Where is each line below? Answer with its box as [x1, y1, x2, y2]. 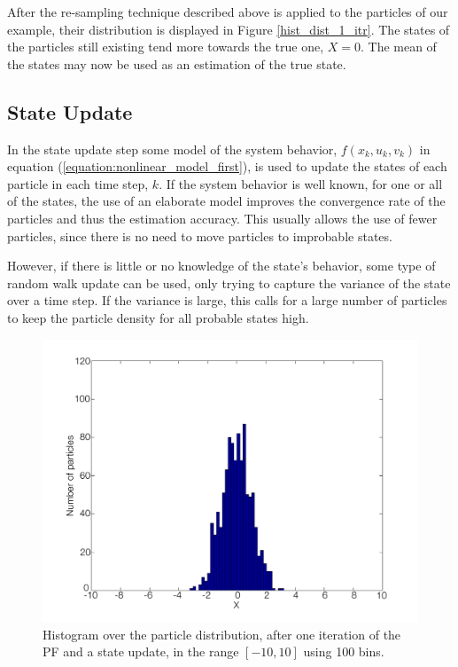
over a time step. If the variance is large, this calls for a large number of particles [7, 291, 447, 310]
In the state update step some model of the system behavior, [7, 139, 338, 158]
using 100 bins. [303, 642, 384, 661]
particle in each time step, [7, 174, 149, 192]
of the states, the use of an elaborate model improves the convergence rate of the [7, 192, 446, 210]
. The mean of [360, 37, 437, 56]
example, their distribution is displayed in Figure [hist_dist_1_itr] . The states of [7, 20, 450, 38]
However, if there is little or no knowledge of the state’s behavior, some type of [7, 256, 436, 275]
